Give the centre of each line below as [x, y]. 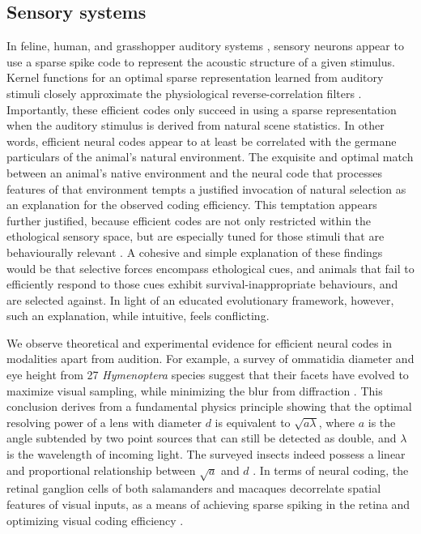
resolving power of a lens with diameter [104, 422]
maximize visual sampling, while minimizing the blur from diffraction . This [195, 390]
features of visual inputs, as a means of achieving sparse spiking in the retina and [208, 504]
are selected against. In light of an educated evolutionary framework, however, [200, 299]
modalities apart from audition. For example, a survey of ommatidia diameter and [210, 359]
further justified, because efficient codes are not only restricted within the [189, 220]
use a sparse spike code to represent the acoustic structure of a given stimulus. [201, 61]
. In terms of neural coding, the [331, 470]
